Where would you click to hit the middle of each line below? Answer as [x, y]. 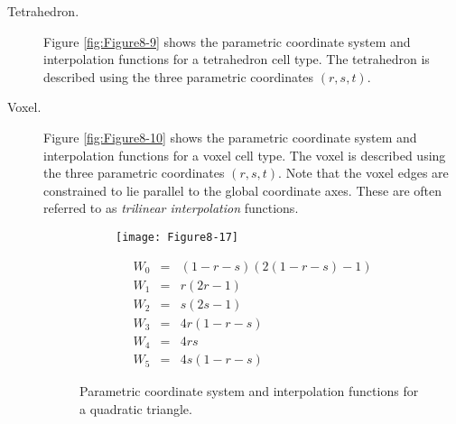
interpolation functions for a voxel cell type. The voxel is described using [245, 155]
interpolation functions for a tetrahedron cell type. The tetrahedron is [237, 59]
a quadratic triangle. [136, 408]
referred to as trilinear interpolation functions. [171, 208]
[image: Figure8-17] [177, 237]
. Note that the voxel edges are [363, 173]
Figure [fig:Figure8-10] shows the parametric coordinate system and [230, 137]
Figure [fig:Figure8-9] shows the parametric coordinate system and [227, 41]
